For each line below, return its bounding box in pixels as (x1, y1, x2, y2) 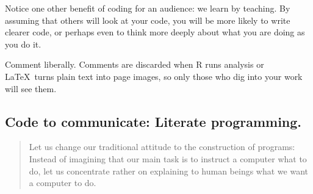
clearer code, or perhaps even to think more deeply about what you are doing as (5, 26, 305, 38)
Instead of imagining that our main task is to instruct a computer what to (29, 152, 307, 165)
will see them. (5, 82, 57, 95)
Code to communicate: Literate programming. (5, 112, 302, 131)
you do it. (5, 37, 41, 50)
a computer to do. (29, 176, 96, 189)
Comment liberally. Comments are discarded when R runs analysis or (5, 58, 264, 71)
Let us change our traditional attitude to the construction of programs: (29, 140, 295, 153)
